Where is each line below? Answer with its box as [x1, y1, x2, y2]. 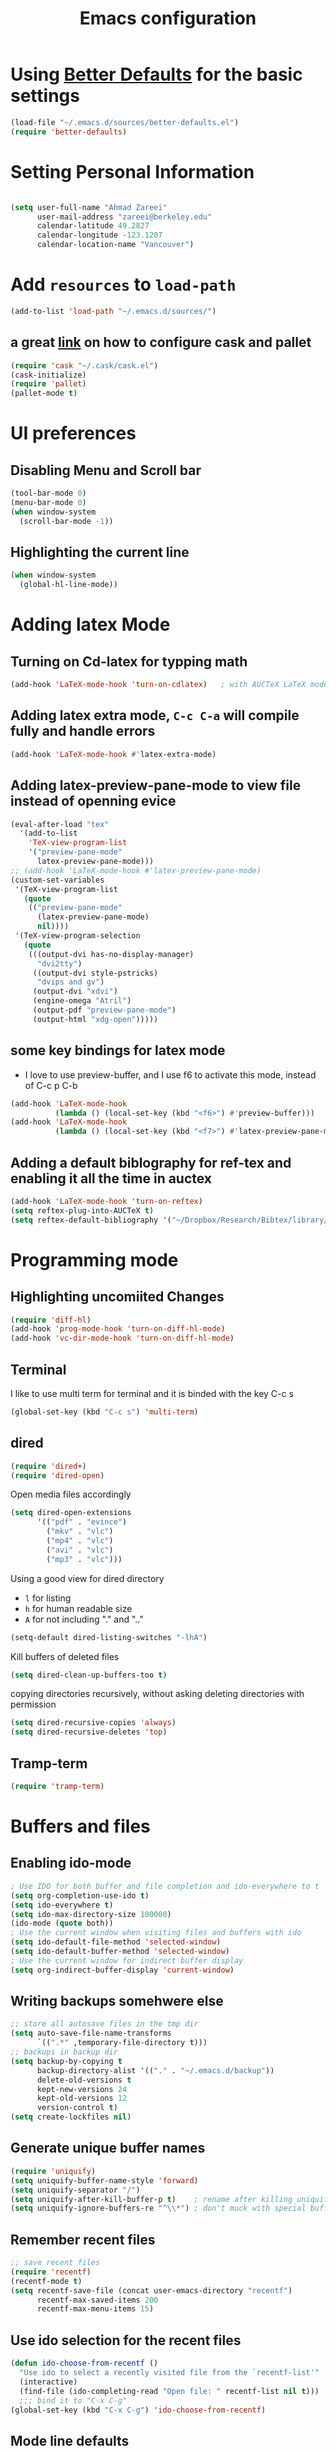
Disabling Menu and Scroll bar [10, 462, 202, 479]
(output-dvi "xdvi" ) [32, 987, 118, 997]
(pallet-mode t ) [10, 388, 78, 399]
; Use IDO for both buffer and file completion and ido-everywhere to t [10, 1881, 320, 1891]
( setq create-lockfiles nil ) [10, 2112, 132, 2122]
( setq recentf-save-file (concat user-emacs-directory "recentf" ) [10, 2285, 293, 2296]
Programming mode [10, 1248, 179, 1271]
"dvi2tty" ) [36, 958, 83, 969]
